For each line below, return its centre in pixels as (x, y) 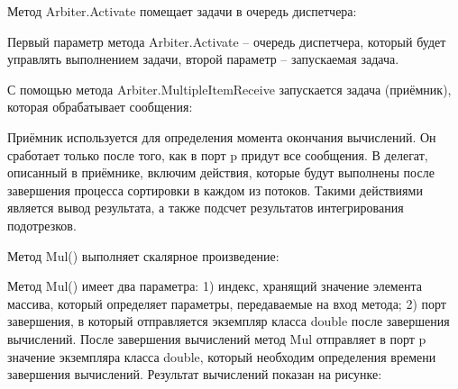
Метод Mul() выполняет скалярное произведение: (143, 255)
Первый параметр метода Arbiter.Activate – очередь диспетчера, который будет (227, 41)
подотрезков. (42, 225)
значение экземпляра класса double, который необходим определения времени (222, 356)
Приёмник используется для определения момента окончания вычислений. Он (222, 136)
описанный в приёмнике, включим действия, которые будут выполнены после (221, 172)
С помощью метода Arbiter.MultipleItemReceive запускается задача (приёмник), (229, 89)
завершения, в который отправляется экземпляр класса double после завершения (229, 321)
